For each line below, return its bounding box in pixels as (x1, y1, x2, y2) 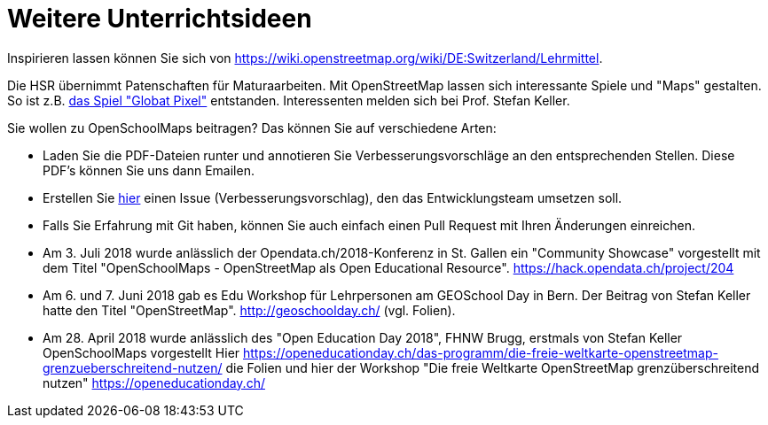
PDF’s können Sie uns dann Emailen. (43, 162, 255, 178)
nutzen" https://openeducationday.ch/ (43, 375, 265, 390)
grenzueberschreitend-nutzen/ (43, 359, 223, 375)
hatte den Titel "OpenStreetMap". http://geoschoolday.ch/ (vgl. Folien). (43, 302, 456, 318)
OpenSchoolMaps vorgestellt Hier (43, 344, 240, 360)
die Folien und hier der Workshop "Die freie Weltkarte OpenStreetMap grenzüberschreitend (225, 359, 760, 375)
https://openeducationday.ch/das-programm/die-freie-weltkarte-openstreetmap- (243, 344, 718, 360)
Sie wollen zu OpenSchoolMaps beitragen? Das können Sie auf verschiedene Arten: (7, 120, 497, 135)
